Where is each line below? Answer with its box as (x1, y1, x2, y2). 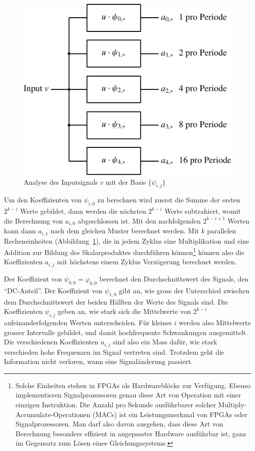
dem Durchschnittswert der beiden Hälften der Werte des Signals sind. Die (4, 296, 228, 307)
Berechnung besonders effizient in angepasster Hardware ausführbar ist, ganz (15, 428, 246, 438)
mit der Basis (105, 176, 146, 187)
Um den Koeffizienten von (4, 195, 82, 205)
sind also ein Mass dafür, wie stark (113, 337, 217, 347)
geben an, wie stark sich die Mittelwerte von (57, 306, 191, 316)
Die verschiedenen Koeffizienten (4, 337, 99, 347)
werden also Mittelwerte (178, 317, 251, 327)
